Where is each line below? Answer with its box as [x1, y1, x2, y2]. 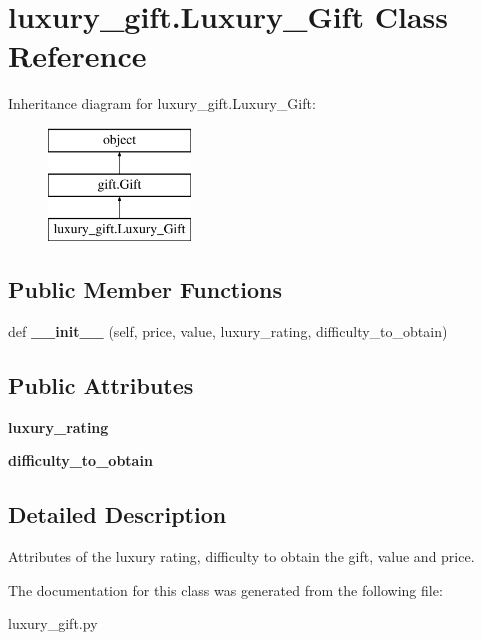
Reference [8, 35, 147, 76]
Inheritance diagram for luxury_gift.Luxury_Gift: [8, 93, 316, 114]
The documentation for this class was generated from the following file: [8, 579, 443, 600]
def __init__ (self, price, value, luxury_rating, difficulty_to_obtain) [8, 321, 448, 342]
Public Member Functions [8, 274, 282, 305]
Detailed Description [8, 499, 227, 530]
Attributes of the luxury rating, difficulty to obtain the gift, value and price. [8, 546, 475, 567]
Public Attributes [8, 370, 194, 401]
